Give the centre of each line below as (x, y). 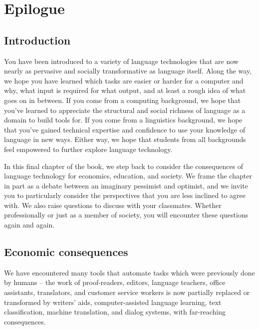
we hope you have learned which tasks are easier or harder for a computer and (124, 80)
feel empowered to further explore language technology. (88, 149)
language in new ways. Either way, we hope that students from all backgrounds (125, 139)
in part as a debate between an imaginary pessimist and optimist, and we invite (126, 185)
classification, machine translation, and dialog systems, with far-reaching (115, 312)
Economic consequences (66, 252)
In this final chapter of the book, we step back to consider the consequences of (124, 166)
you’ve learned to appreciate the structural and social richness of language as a (125, 110)
